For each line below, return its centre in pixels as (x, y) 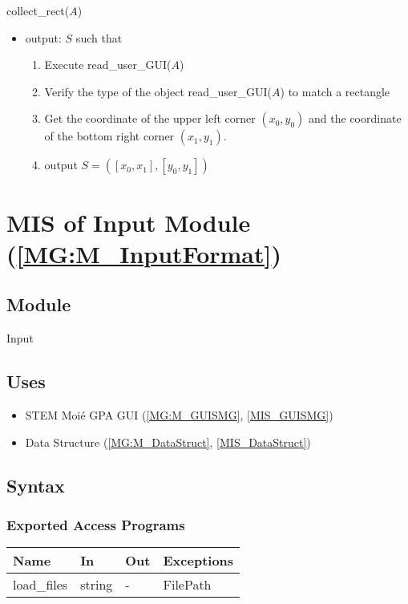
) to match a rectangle (335, 91)
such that (99, 37)
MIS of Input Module (129, 222)
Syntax (36, 485)
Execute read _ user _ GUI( (108, 65)
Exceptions (198, 561)
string (97, 585)
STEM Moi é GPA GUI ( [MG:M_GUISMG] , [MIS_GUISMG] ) (179, 414)
